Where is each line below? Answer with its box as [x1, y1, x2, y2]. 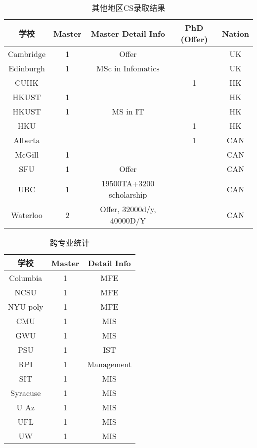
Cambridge [8, 48, 46, 59]
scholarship [109, 189, 147, 200]
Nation [221, 27, 249, 39]
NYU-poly [8, 301, 43, 312]
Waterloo [11, 209, 43, 221]
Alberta [13, 134, 40, 146]
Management [87, 358, 132, 370]
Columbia [9, 272, 43, 283]
